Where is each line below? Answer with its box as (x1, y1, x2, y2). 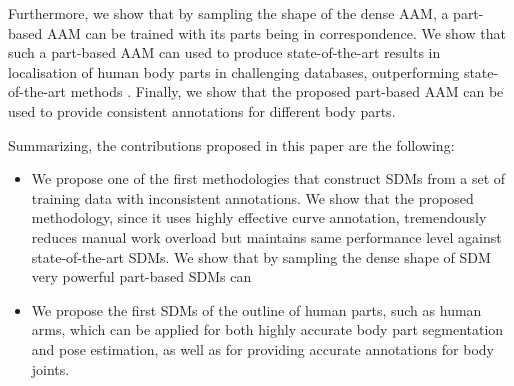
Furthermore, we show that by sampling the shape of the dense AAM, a (8, 3, 449, 23)
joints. (31, 358, 70, 379)
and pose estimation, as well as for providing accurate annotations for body (31, 338, 494, 359)
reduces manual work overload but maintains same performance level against (31, 226, 502, 247)
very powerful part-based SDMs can (31, 266, 252, 287)
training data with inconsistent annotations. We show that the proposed (31, 187, 474, 208)
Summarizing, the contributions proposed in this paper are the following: (8, 134, 455, 155)
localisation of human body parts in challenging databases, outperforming (8, 61, 460, 82)
